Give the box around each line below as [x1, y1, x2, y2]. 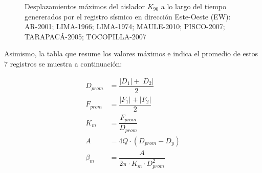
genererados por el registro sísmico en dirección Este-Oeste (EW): [25, 11, 231, 21]
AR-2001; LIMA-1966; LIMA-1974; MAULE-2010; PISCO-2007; [25, 21, 225, 32]
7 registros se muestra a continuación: [4, 58, 122, 69]
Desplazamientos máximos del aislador [25, 1, 145, 11]
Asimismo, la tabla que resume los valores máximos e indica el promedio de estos [4, 48, 258, 59]
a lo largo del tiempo [161, 1, 227, 11]
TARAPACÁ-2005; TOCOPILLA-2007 [25, 31, 146, 41]
